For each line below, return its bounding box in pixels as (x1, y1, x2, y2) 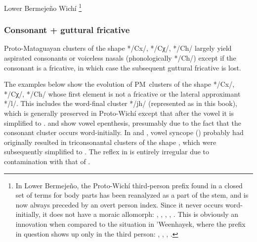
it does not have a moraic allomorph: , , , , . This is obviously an (43, 209, 239, 219)
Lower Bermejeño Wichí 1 (4, 1, 82, 13)
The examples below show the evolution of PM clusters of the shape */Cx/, (4, 79, 235, 89)
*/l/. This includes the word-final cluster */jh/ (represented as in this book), (4, 98, 237, 108)
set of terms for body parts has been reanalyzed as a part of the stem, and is (15, 190, 249, 200)
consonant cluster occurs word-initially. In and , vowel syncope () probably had (4, 127, 244, 138)
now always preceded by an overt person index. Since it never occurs (15, 199, 223, 209)
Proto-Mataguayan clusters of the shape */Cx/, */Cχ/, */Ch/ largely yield (4, 43, 232, 53)
